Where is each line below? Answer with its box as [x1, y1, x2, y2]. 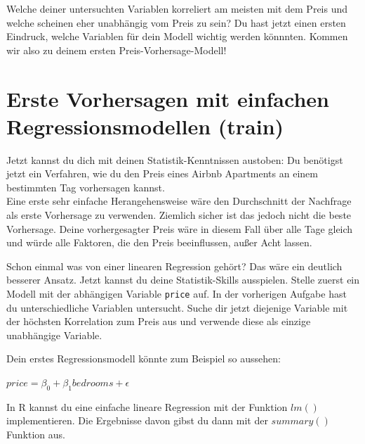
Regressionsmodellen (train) [6, 111, 284, 140]
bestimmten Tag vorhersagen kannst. [6, 179, 165, 194]
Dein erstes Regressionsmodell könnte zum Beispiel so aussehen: [6, 351, 281, 366]
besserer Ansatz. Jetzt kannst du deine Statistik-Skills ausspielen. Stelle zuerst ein [6, 272, 360, 287]
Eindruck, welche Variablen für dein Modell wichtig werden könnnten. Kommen [6, 29, 348, 44]
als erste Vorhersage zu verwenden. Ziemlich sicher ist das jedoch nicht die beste [6, 208, 352, 222]
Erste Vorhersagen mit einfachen [6, 84, 329, 113]
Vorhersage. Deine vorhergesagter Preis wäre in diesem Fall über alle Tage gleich [6, 221, 353, 236]
